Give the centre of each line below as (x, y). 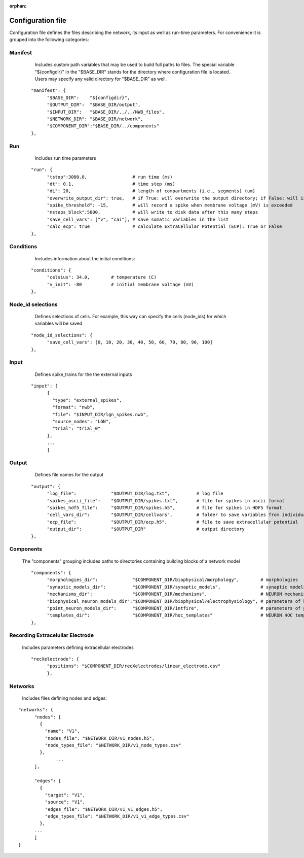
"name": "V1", (62, 731)
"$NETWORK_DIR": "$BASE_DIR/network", (95, 119)
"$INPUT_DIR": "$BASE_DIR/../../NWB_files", (106, 112)
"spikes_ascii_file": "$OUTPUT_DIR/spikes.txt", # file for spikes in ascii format (166, 501)
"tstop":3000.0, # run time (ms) (110, 177)
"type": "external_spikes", (87, 400)
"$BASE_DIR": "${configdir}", (88, 97)
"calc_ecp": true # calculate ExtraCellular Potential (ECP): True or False (164, 227)
